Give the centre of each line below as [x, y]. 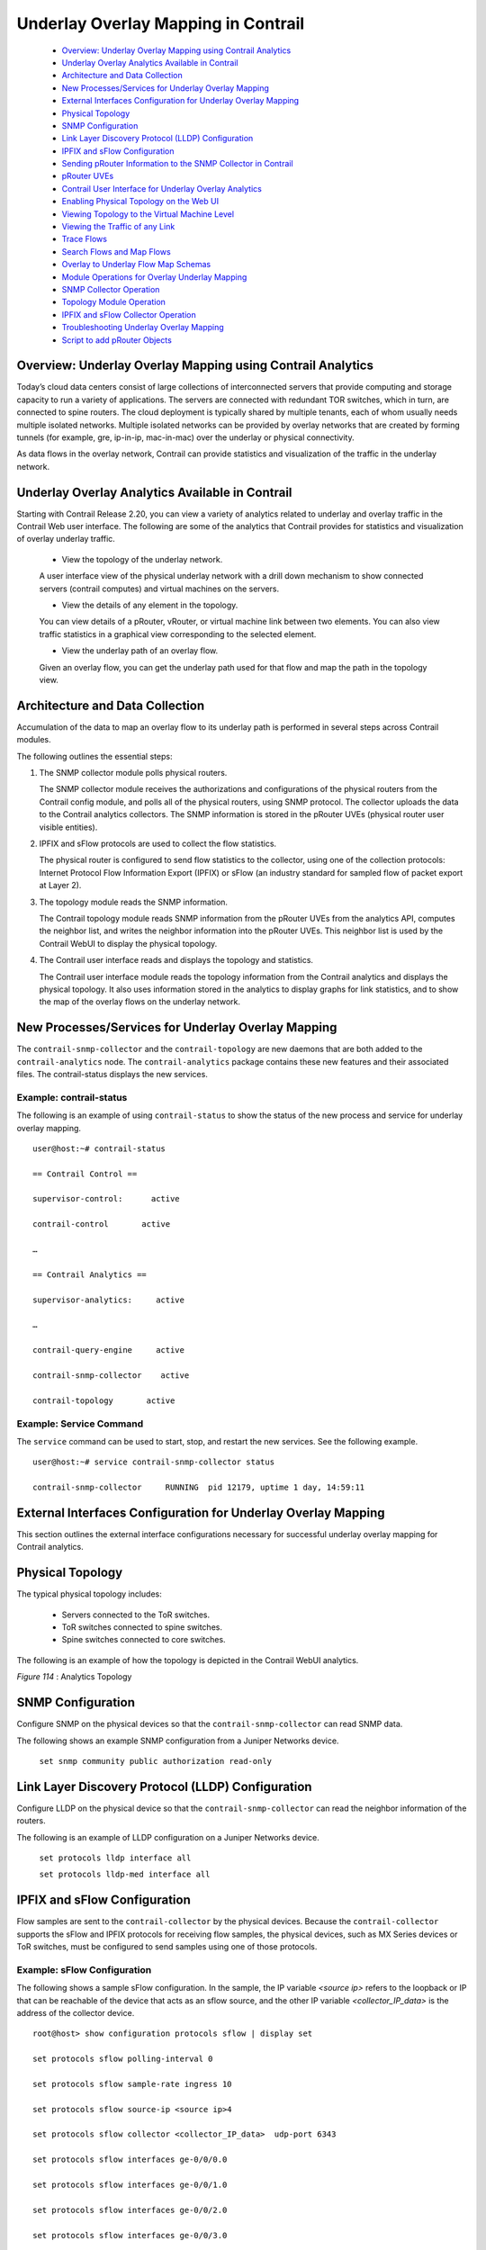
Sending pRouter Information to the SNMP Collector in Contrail [177, 164]
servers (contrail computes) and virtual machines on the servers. [159, 589]
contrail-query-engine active [108, 1350]
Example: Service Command [80, 1424]
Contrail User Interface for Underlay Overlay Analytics [162, 188]
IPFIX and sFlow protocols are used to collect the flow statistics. [158, 844]
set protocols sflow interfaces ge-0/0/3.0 [130, 2235]
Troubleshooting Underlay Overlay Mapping [143, 328]
